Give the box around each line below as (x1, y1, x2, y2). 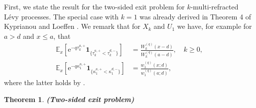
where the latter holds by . (4, 77, 85, 87)
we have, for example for (177, 21, 252, 31)
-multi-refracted (190, 1, 239, 11)
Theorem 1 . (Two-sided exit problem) (4, 94, 134, 104)
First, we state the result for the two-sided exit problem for (4, 1, 185, 11)
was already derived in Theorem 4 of (139, 11, 252, 21)
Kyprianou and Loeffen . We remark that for (4, 21, 140, 31)
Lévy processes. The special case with (4, 11, 119, 21)
